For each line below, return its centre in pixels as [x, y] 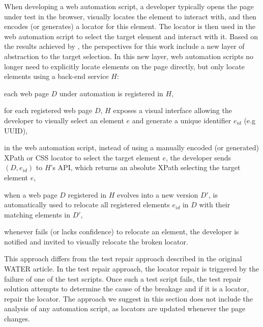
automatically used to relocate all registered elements [87, 205]
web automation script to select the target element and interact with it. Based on [131, 36]
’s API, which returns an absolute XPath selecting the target [145, 167]
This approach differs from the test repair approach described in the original [123, 258]
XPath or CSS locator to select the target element [82, 157]
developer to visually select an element [64, 120]
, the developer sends [199, 157]
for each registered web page [48, 110]
